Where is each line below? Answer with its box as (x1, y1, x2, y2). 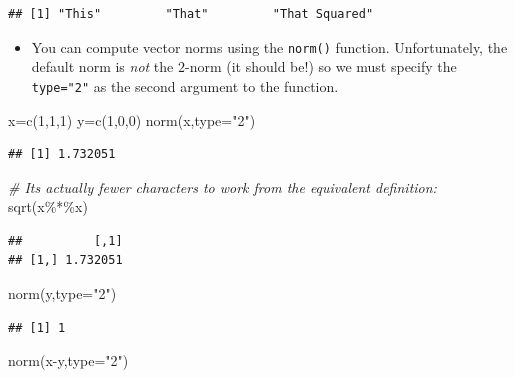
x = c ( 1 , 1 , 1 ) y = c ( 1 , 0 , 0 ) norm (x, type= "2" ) (8, 109, 256, 130)
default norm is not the (31, 56, 174, 77)
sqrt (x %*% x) (8, 196, 88, 217)
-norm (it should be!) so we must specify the (184, 56, 457, 77)
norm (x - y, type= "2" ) (8, 350, 129, 371)
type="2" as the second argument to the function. (31, 75, 339, 96)
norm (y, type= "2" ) (8, 283, 117, 304)
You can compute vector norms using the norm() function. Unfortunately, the (31, 36, 508, 57)
